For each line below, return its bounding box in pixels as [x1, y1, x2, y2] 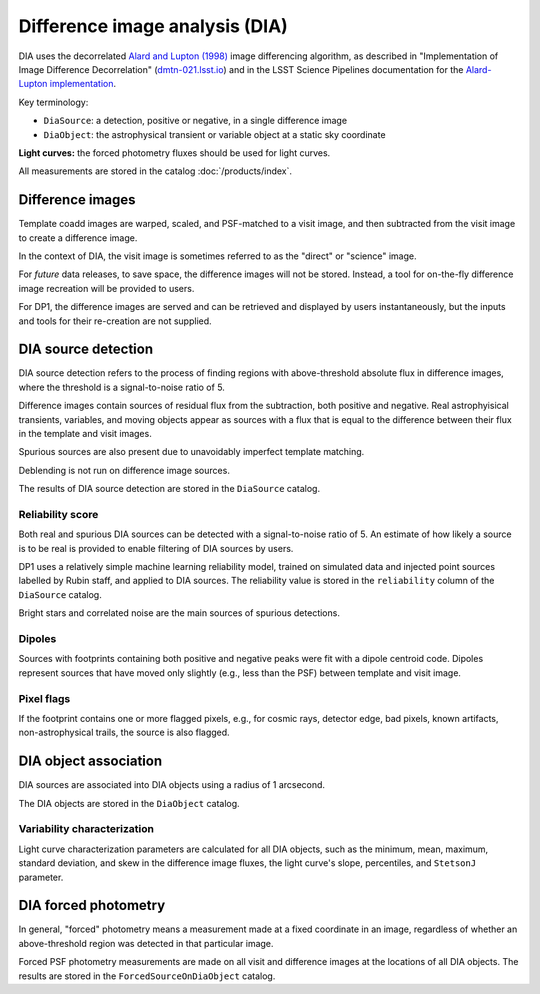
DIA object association [18, 753, 163, 770]
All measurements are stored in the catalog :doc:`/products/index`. [18, 165, 293, 177]
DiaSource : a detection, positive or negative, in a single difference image [43, 115, 348, 127]
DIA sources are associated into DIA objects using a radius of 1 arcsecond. [18, 779, 325, 791]
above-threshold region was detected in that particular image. [18, 937, 274, 949]
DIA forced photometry [18, 897, 166, 914]
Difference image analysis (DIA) [18, 15, 289, 37]
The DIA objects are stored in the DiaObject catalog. [18, 797, 240, 809]
